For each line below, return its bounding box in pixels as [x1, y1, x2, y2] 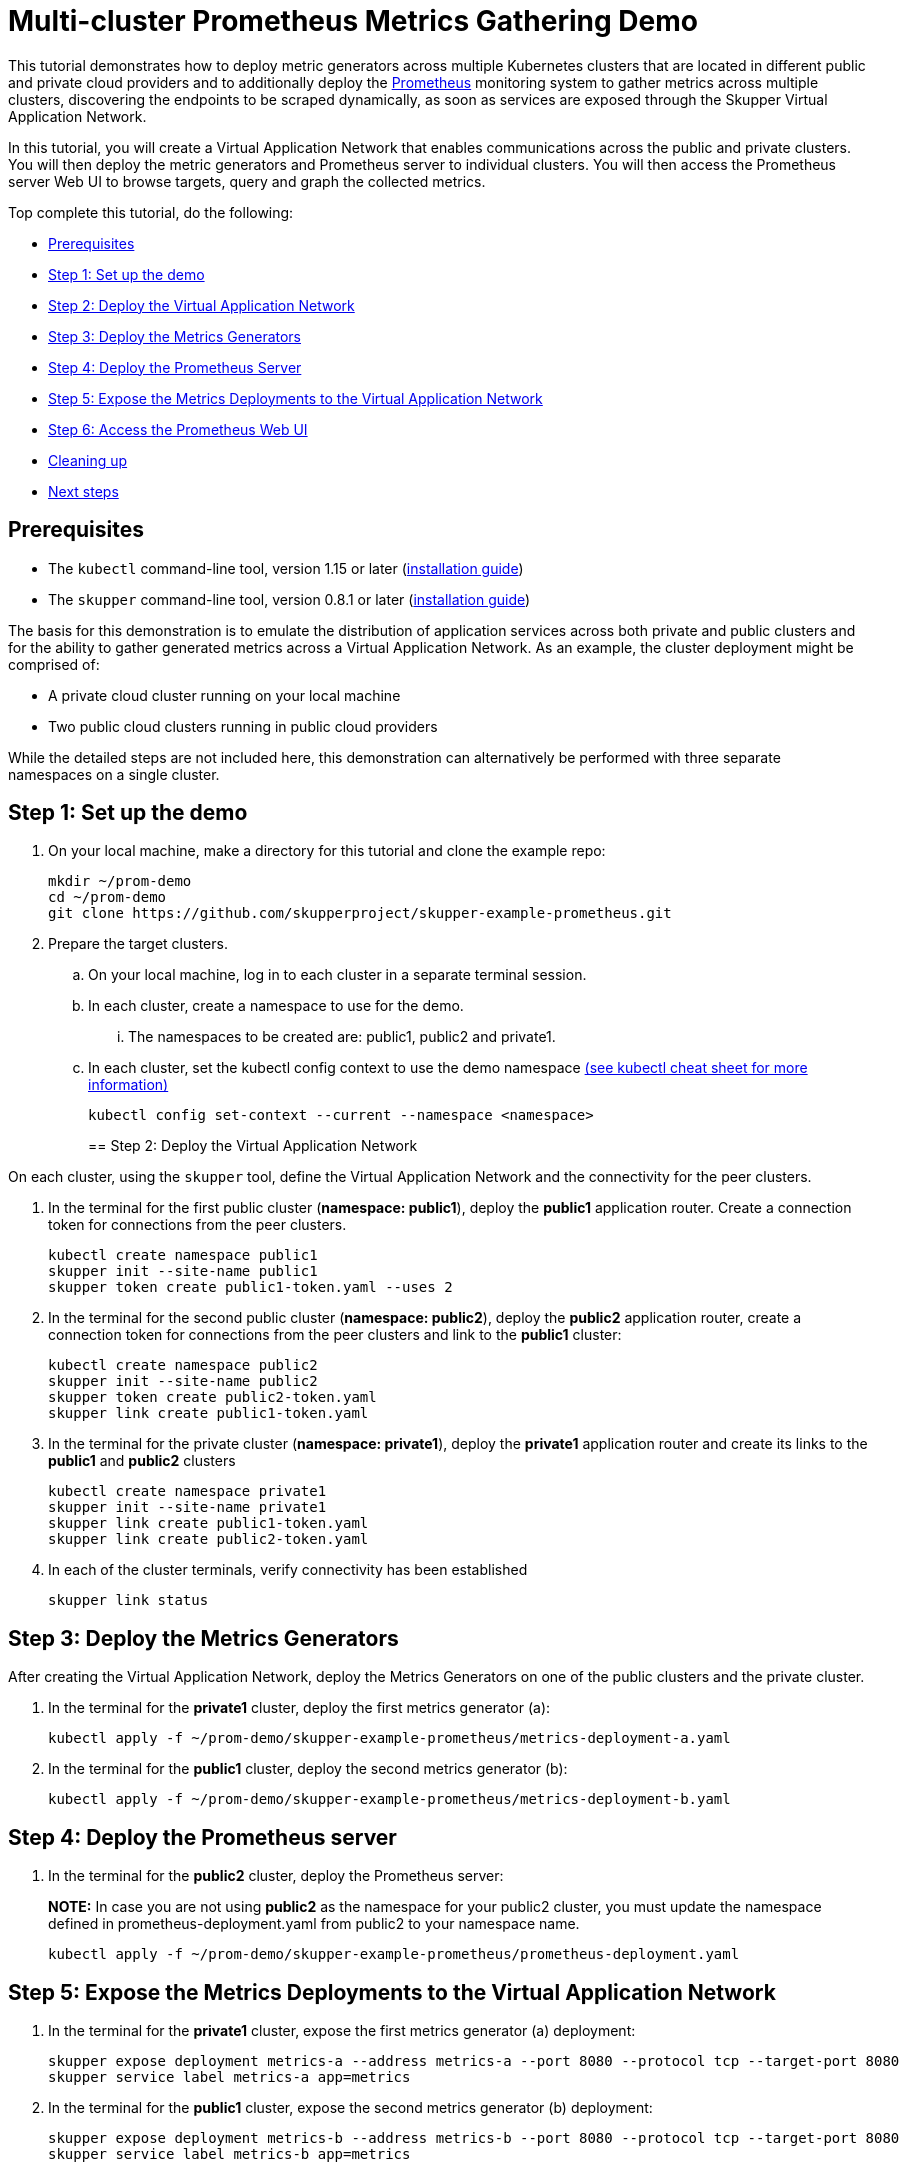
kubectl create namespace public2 [48, 1357, 318, 1374]
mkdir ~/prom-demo [48, 873, 192, 890]
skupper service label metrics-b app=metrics [48, 2145, 411, 2162]
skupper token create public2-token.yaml [48, 1389, 377, 1406]
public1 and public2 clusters [48, 1452, 236, 1470]
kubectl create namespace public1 [48, 1247, 318, 1264]
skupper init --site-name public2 [48, 1373, 318, 1390]
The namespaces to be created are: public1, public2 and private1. [128, 1028, 556, 1046]
